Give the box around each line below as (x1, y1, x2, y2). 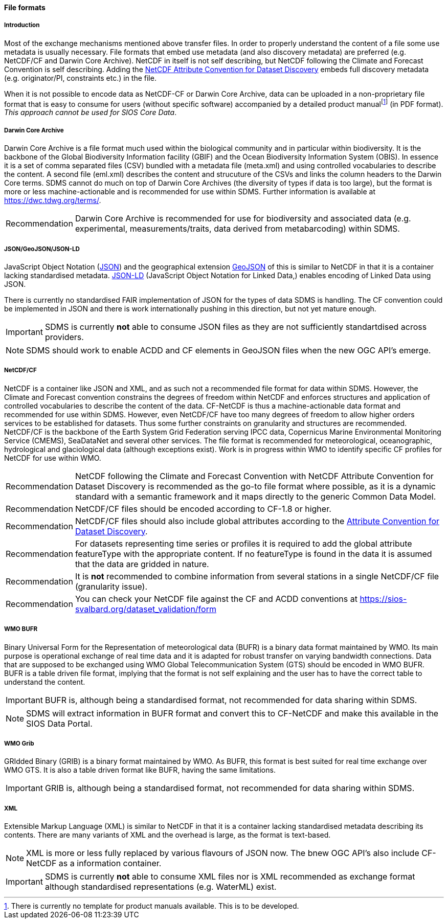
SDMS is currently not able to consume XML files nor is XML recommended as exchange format (44, 871, 415, 882)
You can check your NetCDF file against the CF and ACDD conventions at (75, 593, 357, 604)
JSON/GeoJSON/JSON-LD (4, 245, 80, 253)
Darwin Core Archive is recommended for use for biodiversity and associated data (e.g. (75, 213, 411, 224)
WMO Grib (4, 739, 34, 747)
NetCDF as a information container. (26, 858, 162, 869)
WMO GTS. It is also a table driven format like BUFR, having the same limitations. (4, 766, 276, 775)
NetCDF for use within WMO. (4, 453, 101, 462)
